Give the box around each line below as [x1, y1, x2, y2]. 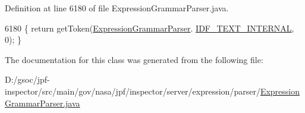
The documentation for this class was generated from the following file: [5, 53, 263, 65]
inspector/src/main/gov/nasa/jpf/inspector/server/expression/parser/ [5, 84, 260, 97]
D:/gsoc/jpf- [5, 73, 50, 86]
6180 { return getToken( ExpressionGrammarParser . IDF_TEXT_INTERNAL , [5, 21, 294, 34]
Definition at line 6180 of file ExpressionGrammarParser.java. [5, 2, 229, 14]
